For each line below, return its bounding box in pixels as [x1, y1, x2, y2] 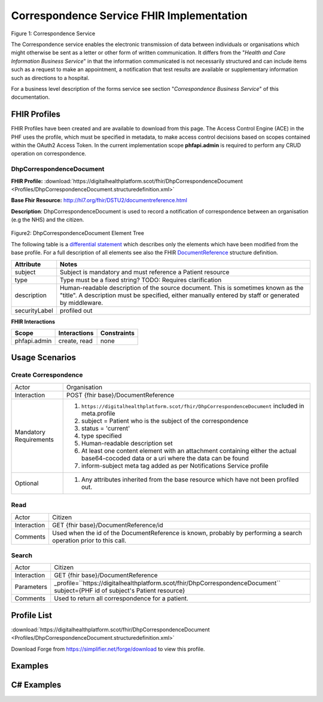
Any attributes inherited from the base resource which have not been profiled [81, 475, 299, 484]
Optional [14, 479, 39, 487]
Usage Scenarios [11, 353, 76, 363]
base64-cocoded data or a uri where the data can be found [81, 454, 249, 462]
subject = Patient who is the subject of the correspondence [81, 416, 249, 425]
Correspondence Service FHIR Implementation [11, 9, 248, 22]
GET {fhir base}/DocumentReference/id [51, 521, 164, 529]
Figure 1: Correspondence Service [11, 30, 96, 37]
